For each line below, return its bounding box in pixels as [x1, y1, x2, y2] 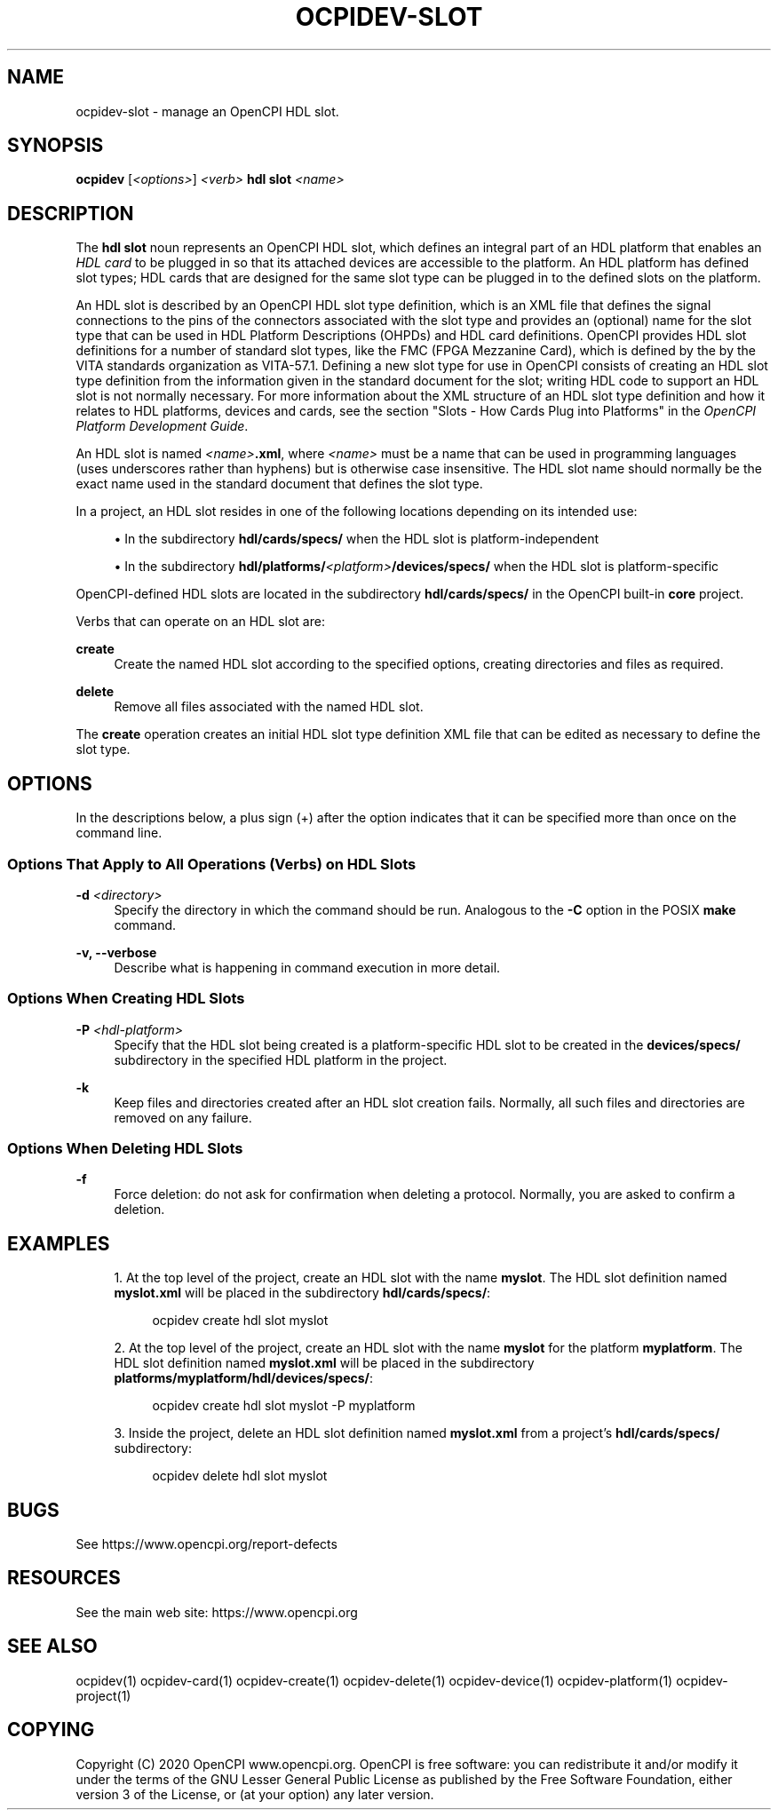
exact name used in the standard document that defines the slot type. [75, 476, 483, 492]
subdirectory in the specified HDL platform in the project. [114, 1051, 448, 1067]
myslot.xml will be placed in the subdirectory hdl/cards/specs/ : [114, 1285, 491, 1301]
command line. [75, 825, 163, 841]
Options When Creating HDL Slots [7, 989, 245, 1008]
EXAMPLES [7, 1232, 110, 1255]
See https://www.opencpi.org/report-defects [75, 1536, 337, 1552]
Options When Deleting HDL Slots [7, 1139, 243, 1157]
